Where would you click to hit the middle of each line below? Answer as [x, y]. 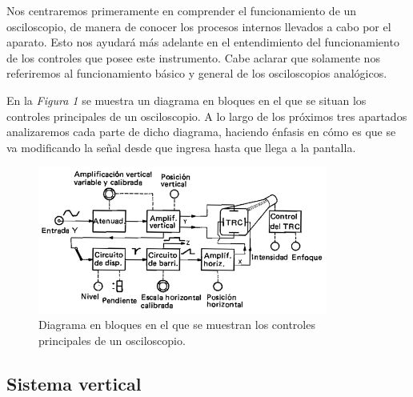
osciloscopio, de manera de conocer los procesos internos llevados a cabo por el [199, 26]
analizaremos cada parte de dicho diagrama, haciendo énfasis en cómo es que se [201, 132]
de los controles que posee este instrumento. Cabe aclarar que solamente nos [193, 57]
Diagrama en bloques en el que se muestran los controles [177, 325]
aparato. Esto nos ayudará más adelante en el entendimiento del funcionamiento [203, 42]
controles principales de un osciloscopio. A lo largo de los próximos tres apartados [207, 116]
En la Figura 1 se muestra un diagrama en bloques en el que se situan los [186, 100]
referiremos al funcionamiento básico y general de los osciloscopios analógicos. [197, 73]
